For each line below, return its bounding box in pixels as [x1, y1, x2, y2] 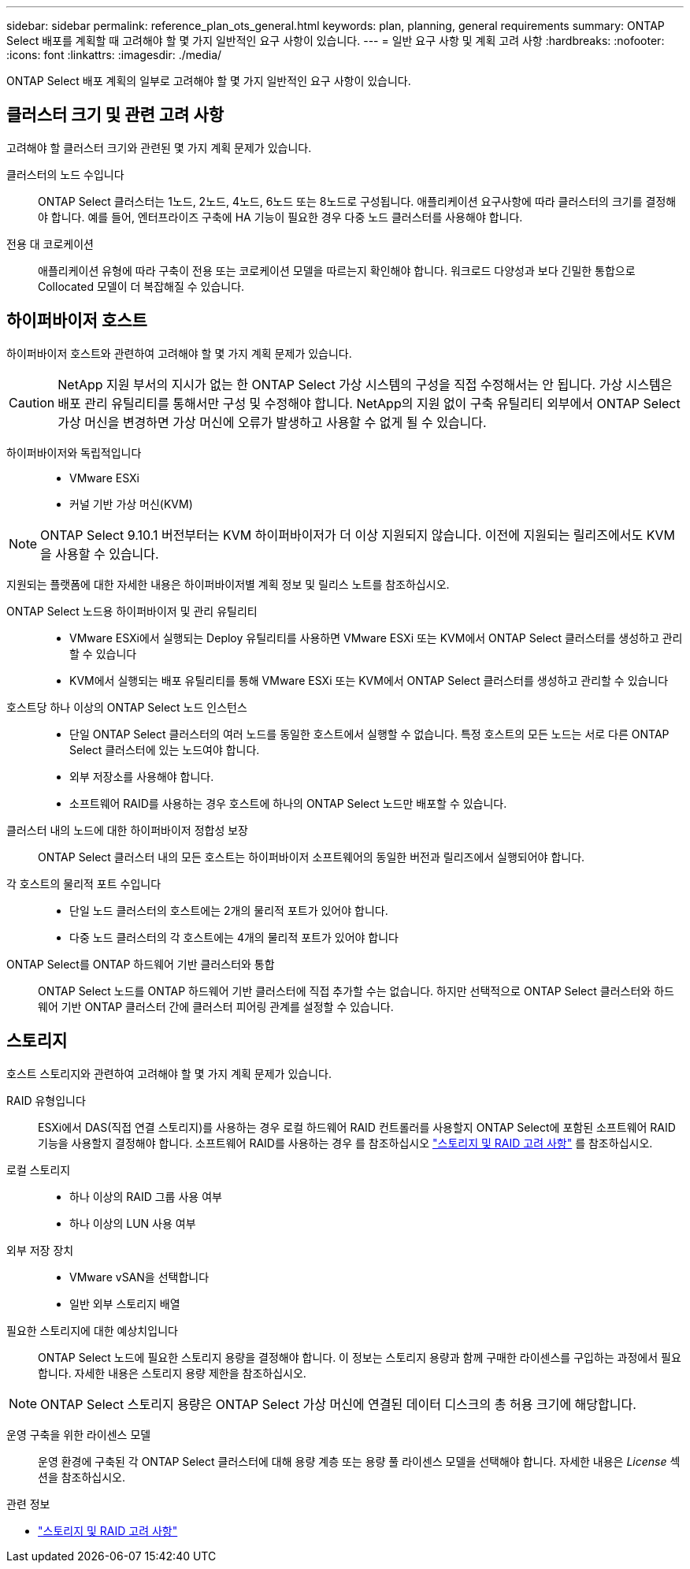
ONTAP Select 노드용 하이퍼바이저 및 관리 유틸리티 [6, 604, 258, 618]
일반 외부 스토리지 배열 [69, 1296, 180, 1311]
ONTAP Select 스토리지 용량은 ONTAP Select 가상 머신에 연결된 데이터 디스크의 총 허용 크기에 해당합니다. [40, 1396, 636, 1412]
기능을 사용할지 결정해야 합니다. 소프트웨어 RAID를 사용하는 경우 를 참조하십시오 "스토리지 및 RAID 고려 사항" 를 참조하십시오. [38, 1136, 653, 1150]
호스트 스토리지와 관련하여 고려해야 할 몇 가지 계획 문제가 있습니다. [6, 1066, 332, 1080]
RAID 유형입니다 [6, 1093, 86, 1107]
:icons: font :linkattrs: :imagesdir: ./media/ [6, 48, 222, 61]
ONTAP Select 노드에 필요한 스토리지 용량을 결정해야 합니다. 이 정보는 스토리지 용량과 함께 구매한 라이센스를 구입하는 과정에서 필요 [38, 1350, 681, 1364]
